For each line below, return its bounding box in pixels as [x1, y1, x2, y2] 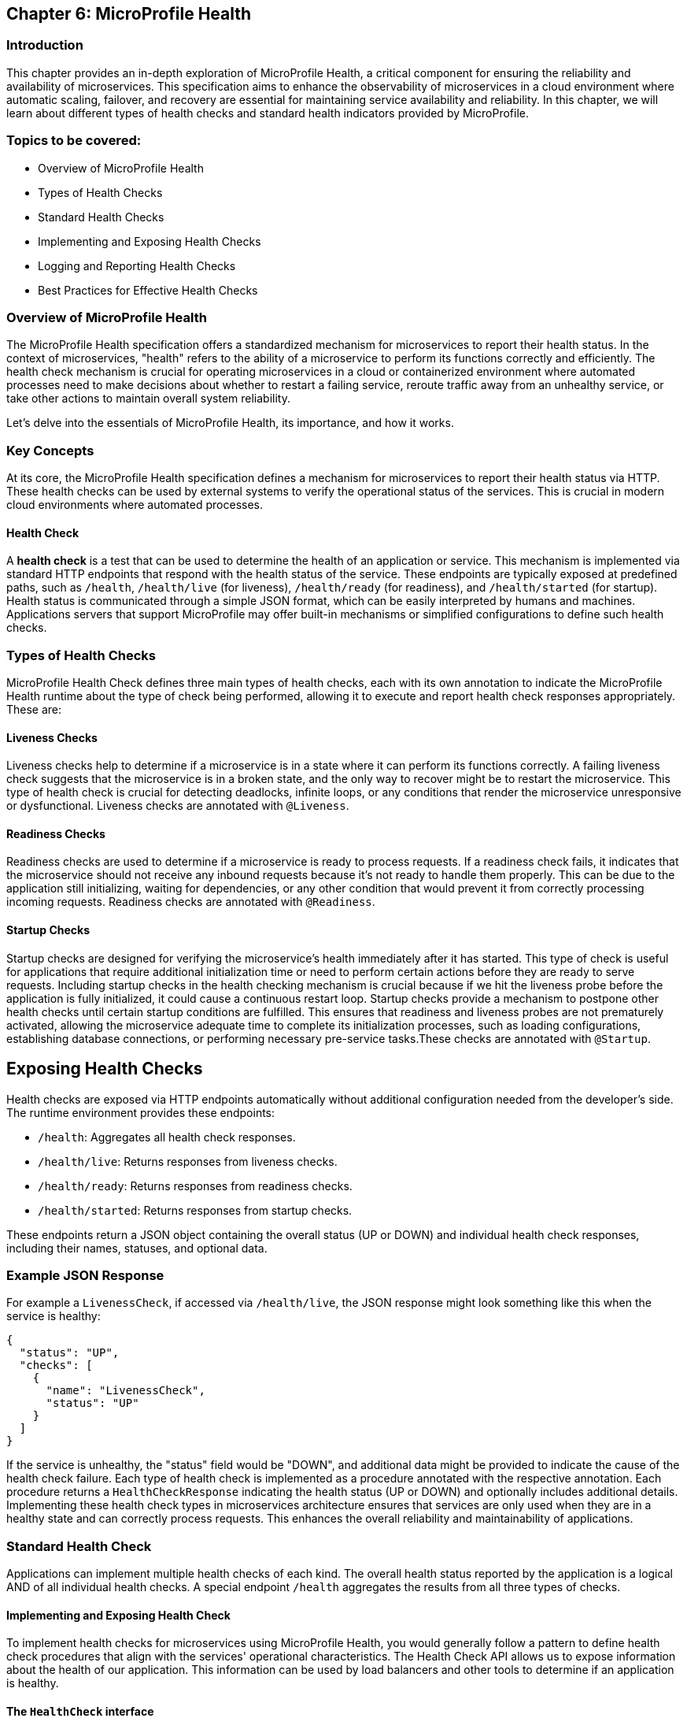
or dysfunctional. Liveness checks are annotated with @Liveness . [6, 799, 349, 813]
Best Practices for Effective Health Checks [38, 283, 258, 297]
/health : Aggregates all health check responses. [38, 1130, 296, 1144]
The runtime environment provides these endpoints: [6, 1105, 275, 1119]
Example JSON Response [6, 1267, 164, 1283]
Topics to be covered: [6, 132, 142, 149]
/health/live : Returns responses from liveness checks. [38, 1154, 338, 1168]
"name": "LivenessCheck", [46, 1384, 205, 1397]
